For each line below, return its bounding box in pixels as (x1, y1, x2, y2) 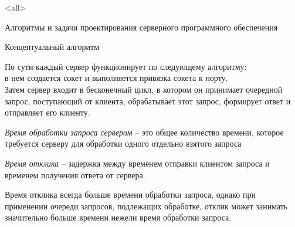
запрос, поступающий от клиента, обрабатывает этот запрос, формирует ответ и (5, 94, 291, 107)
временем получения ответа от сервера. (5, 168, 145, 181)
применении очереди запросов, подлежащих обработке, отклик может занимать (5, 199, 288, 212)
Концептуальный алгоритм (5, 40, 100, 53)
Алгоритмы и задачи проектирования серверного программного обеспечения (5, 21, 278, 33)
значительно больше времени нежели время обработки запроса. (5, 211, 232, 223)
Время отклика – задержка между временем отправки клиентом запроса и (5, 157, 270, 169)
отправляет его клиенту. (5, 106, 90, 118)
